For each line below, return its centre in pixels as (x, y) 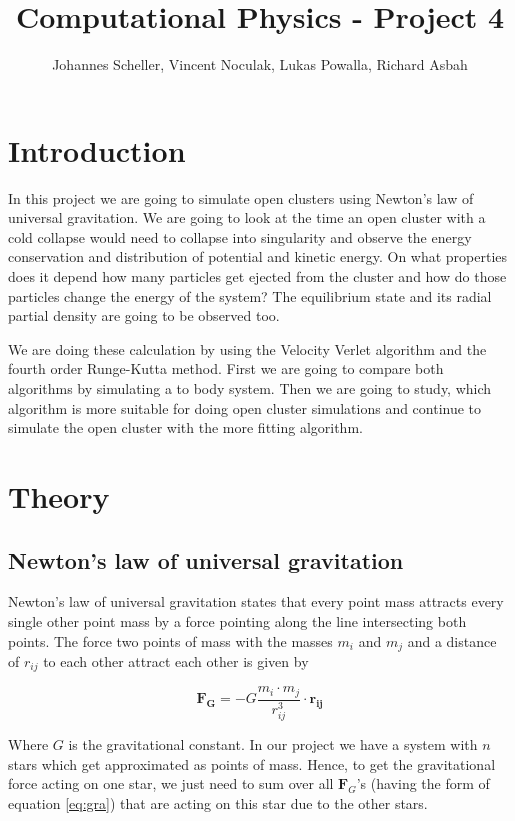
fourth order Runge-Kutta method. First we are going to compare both (226, 368)
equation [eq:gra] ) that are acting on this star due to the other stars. (218, 802)
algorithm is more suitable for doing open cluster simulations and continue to (245, 407)
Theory (59, 495)
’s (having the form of (423, 783)
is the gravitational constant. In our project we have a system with (273, 744)
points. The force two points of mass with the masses (170, 640)
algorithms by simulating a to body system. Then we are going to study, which (250, 388)
